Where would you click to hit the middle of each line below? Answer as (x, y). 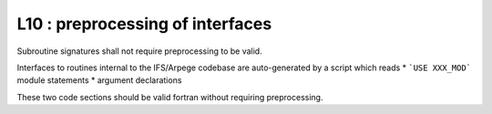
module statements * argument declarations (99, 80)
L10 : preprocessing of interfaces (144, 24)
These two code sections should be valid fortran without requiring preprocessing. (170, 97)
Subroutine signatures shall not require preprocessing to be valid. (140, 51)
